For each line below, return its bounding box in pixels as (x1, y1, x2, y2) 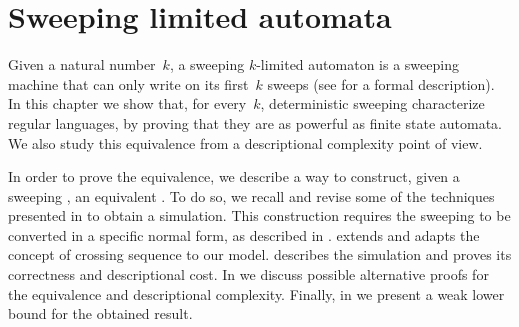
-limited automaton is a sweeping (256, 54, 459, 75)
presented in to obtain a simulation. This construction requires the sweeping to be (8, 205, 511, 226)
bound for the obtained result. (8, 303, 193, 324)
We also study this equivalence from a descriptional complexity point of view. (8, 132, 483, 153)
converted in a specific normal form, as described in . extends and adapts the (8, 224, 480, 245)
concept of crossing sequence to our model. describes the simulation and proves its (8, 244, 512, 265)
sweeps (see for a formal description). (267, 73, 495, 94)
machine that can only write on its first (8, 73, 249, 94)
